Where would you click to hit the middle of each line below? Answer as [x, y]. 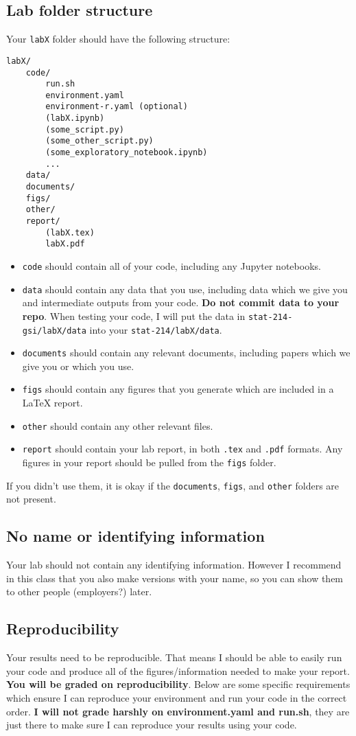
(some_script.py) [85, 129]
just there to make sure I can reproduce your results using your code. [152, 725]
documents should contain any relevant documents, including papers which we [186, 353]
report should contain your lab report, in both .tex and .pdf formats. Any [182, 449]
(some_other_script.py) [99, 141]
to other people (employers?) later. [79, 591]
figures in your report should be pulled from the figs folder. [149, 462]
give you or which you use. [78, 366]
